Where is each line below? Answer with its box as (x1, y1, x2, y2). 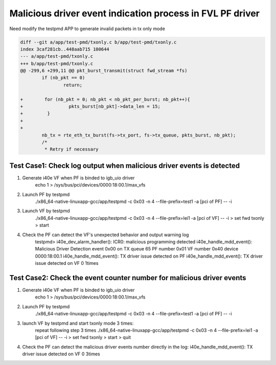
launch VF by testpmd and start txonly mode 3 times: (22, 320, 134, 326)
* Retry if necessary (44, 146, 99, 152)
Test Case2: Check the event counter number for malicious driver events (9, 273, 246, 282)
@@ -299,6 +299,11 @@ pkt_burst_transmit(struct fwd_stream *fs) (20, 68, 188, 74)
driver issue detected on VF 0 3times (22, 351, 101, 357)
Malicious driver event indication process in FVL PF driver (9, 8, 260, 19)
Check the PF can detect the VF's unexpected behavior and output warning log (22, 232, 189, 238)
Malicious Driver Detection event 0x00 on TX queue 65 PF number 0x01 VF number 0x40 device (35, 246, 239, 252)
